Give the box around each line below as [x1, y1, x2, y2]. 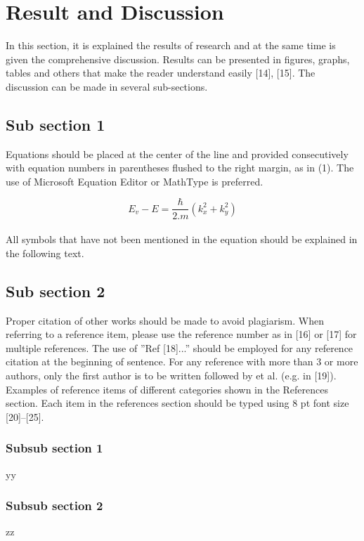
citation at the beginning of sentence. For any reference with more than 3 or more [6, 354, 358, 369]
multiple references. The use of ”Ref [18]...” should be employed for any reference [6, 340, 353, 355]
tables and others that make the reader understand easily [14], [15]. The [6, 65, 316, 80]
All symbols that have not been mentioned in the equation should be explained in [6, 232, 358, 247]
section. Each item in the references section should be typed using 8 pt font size [6, 396, 349, 410]
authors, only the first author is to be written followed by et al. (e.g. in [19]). [6, 367, 337, 382]
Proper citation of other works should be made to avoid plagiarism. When [6, 313, 324, 327]
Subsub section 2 [6, 497, 103, 514]
